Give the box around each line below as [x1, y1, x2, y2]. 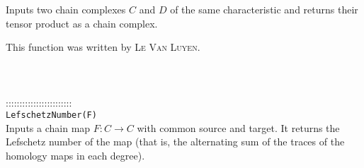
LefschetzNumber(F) [6, 110, 97, 121]
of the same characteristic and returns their [170, 2, 358, 16]
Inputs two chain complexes [6, 2, 126, 16]
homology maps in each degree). [6, 148, 145, 162]
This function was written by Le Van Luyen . [6, 40, 200, 54]
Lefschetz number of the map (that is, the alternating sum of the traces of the [6, 134, 345, 149]
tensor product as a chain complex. [6, 16, 158, 30]
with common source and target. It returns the [137, 120, 340, 135]
